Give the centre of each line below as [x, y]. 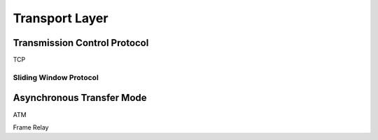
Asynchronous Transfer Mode [80, 98]
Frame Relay [31, 127]
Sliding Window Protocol [56, 77]
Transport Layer [61, 18]
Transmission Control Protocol [81, 43]
